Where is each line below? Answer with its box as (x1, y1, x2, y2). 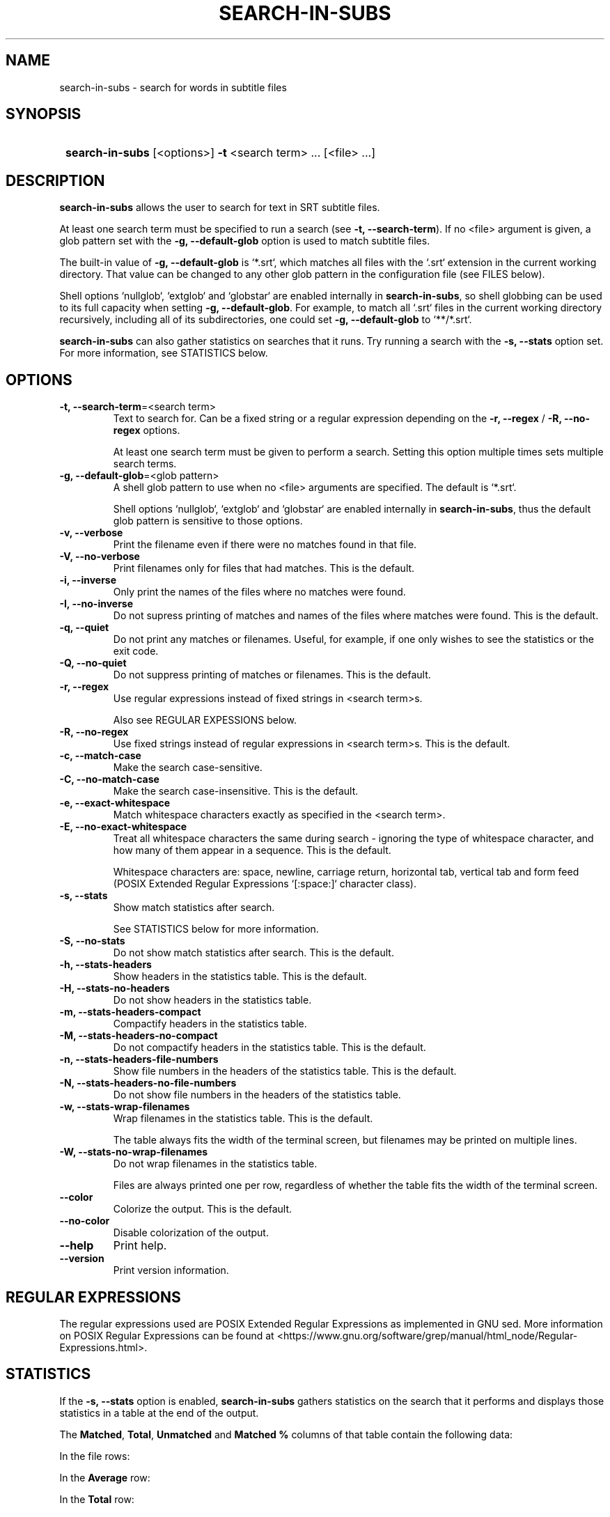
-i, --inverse (59, 574, 117, 586)
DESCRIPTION (6, 171, 105, 189)
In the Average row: (59, 1471, 150, 1484)
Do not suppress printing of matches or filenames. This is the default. (113, 669, 431, 681)
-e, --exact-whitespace (59, 797, 171, 809)
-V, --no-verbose (59, 550, 140, 563)
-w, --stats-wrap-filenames (59, 1100, 190, 1113)
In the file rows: (59, 1449, 130, 1462)
